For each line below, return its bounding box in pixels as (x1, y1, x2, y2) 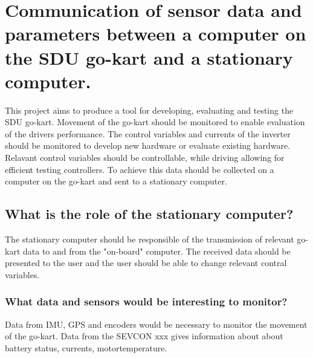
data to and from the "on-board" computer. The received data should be (22, 244, 291, 257)
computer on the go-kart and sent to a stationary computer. (5, 175, 227, 187)
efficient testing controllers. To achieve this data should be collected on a (5, 163, 274, 175)
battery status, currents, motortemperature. (5, 341, 167, 354)
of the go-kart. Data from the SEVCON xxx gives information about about (5, 330, 283, 342)
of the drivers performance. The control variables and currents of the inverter (5, 127, 291, 140)
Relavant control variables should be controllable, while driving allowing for (5, 151, 285, 164)
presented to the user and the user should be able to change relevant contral (5, 256, 287, 269)
